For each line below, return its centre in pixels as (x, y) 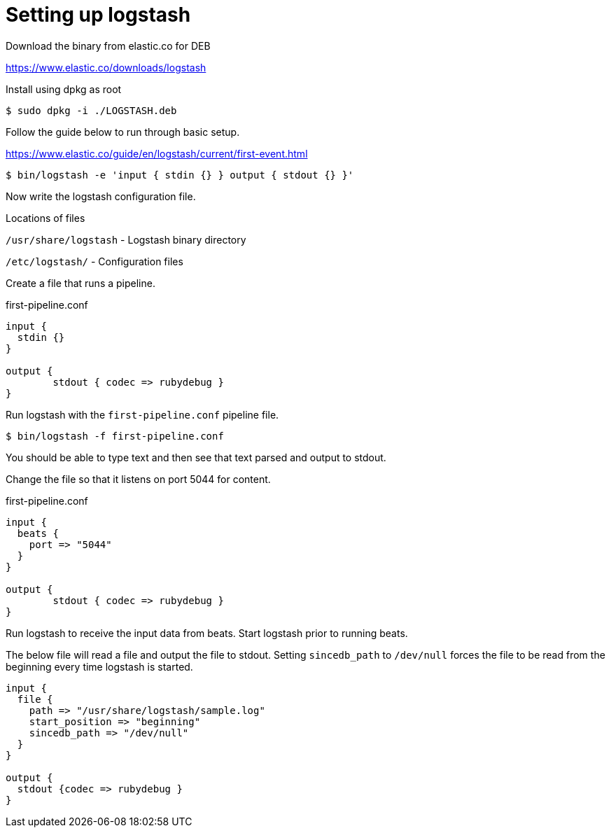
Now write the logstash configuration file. (101, 196)
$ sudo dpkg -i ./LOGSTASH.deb (91, 110)
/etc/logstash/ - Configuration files (94, 261)
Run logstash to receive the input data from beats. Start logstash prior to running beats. (207, 633)
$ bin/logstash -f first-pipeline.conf (115, 436)
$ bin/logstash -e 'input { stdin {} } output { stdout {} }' (180, 175)
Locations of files (45, 218)
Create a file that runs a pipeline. (80, 283)
